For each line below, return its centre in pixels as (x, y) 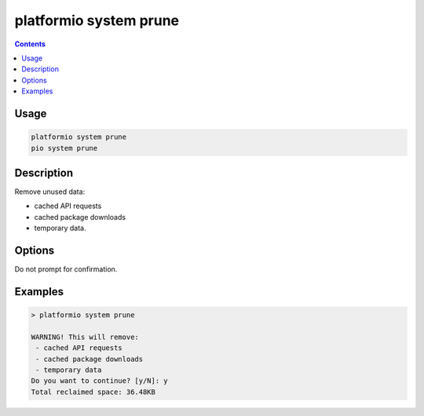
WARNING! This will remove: (85, 337)
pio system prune (64, 148)
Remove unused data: (50, 192)
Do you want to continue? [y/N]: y (99, 381)
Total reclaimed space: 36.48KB (93, 392)
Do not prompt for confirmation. (66, 269)
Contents (30, 44)
